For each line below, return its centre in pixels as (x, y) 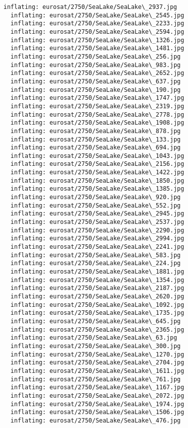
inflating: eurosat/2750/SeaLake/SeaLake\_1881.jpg (97, 272)
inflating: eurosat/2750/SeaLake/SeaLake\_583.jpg (95, 255)
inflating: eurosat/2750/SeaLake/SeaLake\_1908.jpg (97, 123)
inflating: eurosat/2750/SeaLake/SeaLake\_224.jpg (95, 263)
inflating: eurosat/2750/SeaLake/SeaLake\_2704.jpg (97, 363)
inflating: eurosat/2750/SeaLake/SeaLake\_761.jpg (95, 379)
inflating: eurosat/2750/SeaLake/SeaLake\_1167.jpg (97, 388)
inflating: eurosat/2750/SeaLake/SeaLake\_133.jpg (95, 139)
